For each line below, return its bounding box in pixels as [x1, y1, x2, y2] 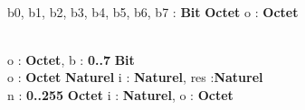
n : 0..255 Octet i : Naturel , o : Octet [7, 85, 234, 104]
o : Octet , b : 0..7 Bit [7, 50, 135, 69]
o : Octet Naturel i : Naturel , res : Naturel [7, 68, 263, 87]
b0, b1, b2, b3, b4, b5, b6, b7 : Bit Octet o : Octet [7, 2, 299, 21]
